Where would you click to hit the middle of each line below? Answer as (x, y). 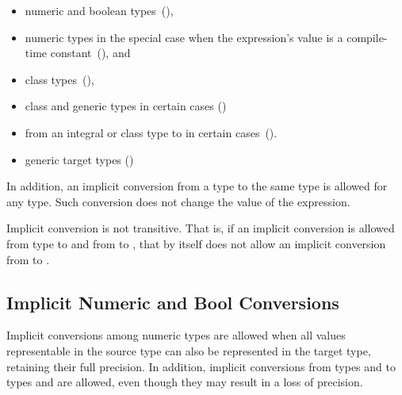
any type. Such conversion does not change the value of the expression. (178, 201)
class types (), (59, 79)
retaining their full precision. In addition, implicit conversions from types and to (201, 366)
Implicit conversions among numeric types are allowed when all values (176, 335)
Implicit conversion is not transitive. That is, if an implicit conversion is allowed (201, 228)
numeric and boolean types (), (99, 10)
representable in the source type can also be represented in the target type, (189, 350)
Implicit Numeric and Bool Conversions (173, 302)
